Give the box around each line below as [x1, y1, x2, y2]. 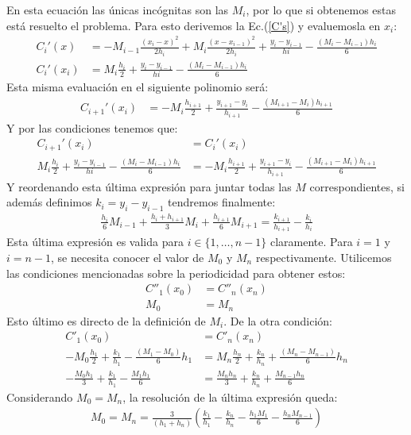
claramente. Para [269, 233, 353, 250]
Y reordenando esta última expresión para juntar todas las [6, 178, 292, 194]
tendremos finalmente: [168, 194, 276, 210]
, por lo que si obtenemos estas [246, 2, 397, 17]
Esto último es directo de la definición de [6, 312, 206, 329]
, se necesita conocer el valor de [51, 248, 204, 265]
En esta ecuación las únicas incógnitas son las [6, 2, 229, 17]
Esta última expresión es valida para [6, 233, 184, 250]
